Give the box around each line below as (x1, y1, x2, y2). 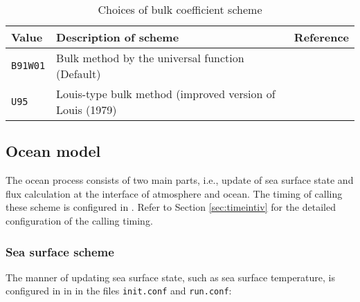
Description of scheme (56, 29, 179, 45)
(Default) (56, 66, 101, 82)
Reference (294, 29, 349, 45)
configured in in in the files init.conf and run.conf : (6, 283, 232, 298)
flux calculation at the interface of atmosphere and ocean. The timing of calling (6, 186, 343, 200)
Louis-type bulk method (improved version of (56, 86, 276, 102)
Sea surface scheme (6, 243, 114, 260)
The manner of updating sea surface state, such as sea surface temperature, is (6, 270, 335, 284)
